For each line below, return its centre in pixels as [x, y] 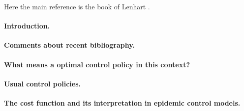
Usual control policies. [43, 83]
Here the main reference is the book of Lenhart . [77, 6]
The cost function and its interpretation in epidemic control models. [122, 102]
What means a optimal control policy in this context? [97, 64]
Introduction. [27, 26]
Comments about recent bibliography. [69, 45]
